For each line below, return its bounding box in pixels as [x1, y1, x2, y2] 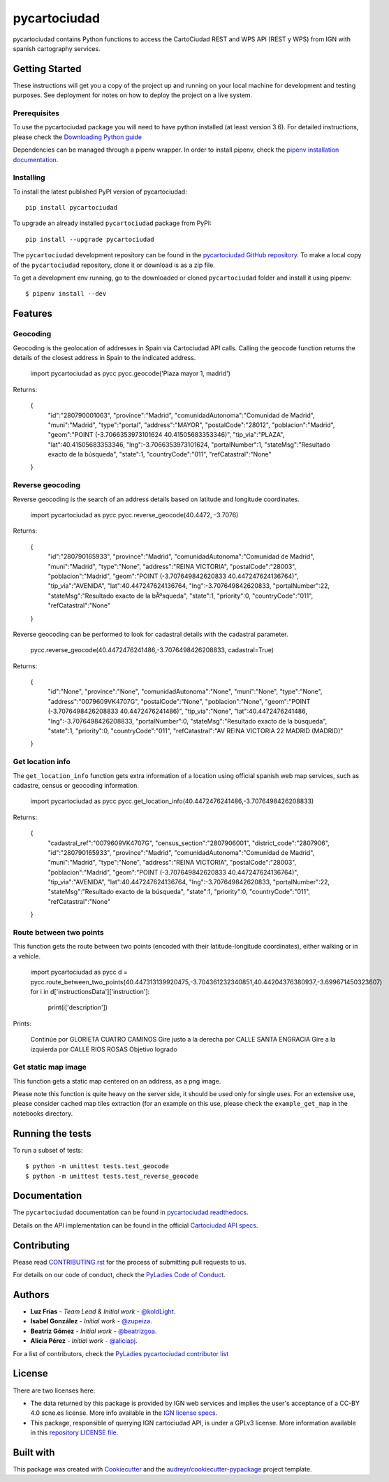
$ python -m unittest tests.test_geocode [25, 1163, 169, 1170]
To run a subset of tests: [13, 1146, 83, 1154]
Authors [13, 1288, 50, 1300]
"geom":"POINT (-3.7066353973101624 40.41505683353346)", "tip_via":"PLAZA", [47, 431, 285, 439]
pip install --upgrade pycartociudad [25, 235, 155, 243]
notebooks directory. [13, 1109, 73, 1118]
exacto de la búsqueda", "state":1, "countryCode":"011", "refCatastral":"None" [47, 450, 272, 459]
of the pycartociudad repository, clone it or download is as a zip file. [13, 261, 216, 269]
